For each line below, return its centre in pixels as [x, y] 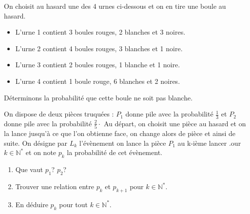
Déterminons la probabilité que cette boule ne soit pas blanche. [98, 97]
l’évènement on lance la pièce [123, 143]
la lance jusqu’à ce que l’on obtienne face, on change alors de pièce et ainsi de [120, 133]
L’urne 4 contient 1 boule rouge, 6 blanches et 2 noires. [98, 81]
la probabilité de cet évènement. [115, 152]
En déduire [32, 204]
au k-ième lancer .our [209, 143]
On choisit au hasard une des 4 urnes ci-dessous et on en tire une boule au [115, 6]
